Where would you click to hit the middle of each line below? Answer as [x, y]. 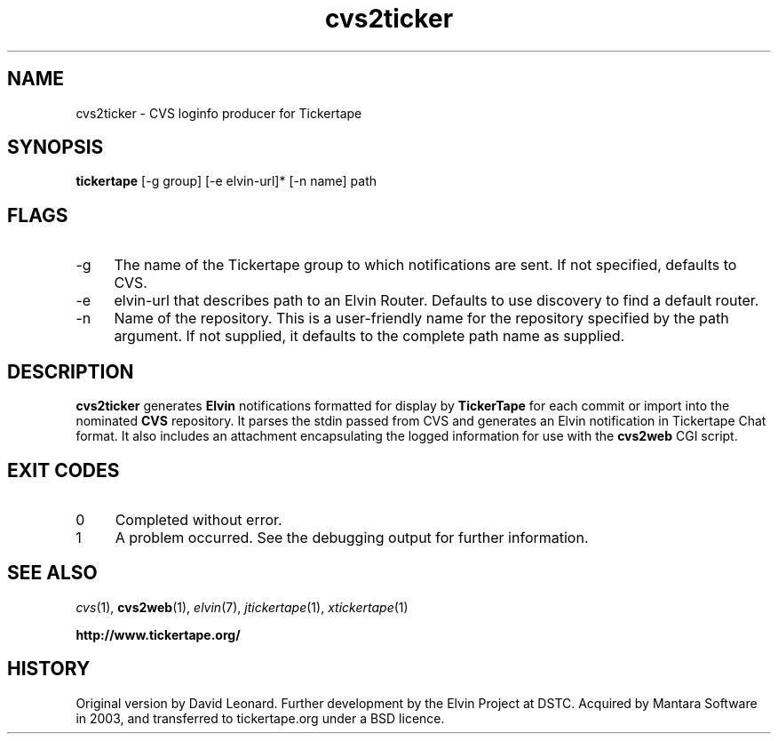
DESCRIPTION [71, 371]
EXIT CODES [64, 470]
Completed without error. [198, 519]
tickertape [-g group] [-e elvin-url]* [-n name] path [226, 181]
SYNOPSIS [56, 147]
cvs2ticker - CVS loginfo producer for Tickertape [219, 113]
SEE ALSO [52, 573]
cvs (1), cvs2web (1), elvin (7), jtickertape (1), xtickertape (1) [242, 607]
